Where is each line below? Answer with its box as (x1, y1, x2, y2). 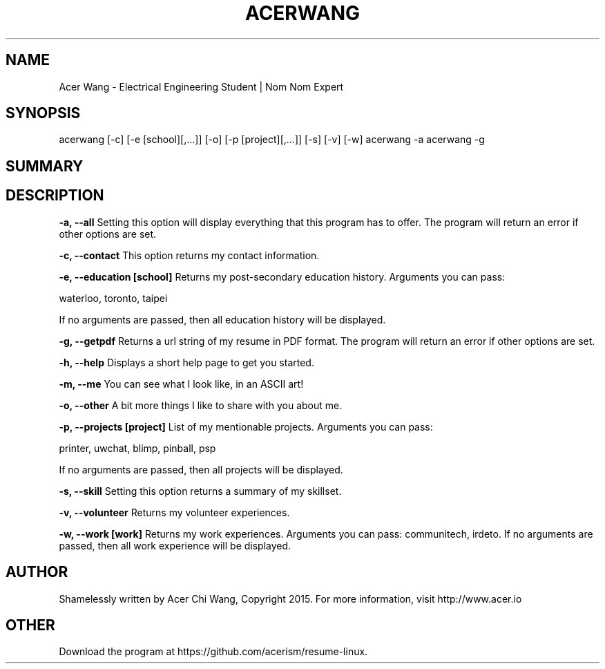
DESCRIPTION (6, 187, 104, 205)
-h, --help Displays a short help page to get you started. (59, 356, 314, 368)
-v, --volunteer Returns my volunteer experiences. (59, 506, 290, 518)
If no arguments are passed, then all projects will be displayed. (59, 463, 343, 475)
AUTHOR (6, 563, 68, 581)
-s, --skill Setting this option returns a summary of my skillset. (59, 484, 342, 497)
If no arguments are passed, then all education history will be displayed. (59, 313, 386, 326)
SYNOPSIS (6, 104, 81, 122)
